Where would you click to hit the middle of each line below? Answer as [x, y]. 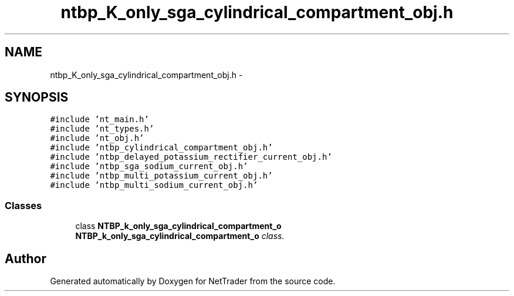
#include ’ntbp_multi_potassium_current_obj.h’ [161, 176]
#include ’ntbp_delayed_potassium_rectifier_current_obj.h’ [191, 157]
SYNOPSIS [37, 97]
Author [26, 258]
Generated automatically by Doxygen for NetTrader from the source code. [193, 281]
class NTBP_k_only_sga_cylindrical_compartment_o [178, 226]
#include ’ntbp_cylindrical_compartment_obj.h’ [161, 148]
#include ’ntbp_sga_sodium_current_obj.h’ [149, 166]
